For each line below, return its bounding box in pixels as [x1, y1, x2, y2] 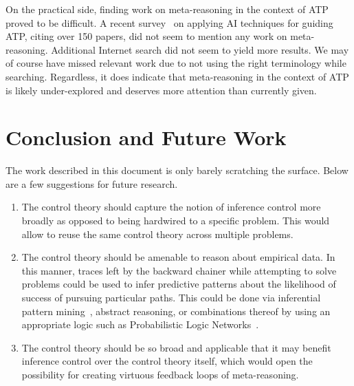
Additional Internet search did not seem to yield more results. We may [51, 42, 349, 56]
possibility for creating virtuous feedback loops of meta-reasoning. [21, 367, 299, 381]
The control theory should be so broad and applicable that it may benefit [21, 340, 331, 354]
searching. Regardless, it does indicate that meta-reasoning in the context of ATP [5, 69, 349, 83]
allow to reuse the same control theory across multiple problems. [21, 226, 294, 241]
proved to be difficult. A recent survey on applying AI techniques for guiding [5, 15, 333, 30]
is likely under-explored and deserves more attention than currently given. [5, 83, 317, 97]
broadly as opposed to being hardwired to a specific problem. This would [21, 213, 330, 228]
